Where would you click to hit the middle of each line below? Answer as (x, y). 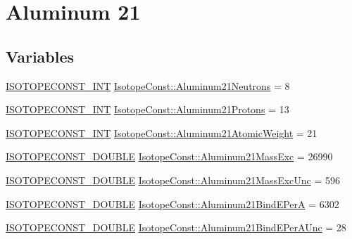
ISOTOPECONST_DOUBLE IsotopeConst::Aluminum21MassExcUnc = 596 (173, 180)
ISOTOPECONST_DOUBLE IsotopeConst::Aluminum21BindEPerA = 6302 (172, 204)
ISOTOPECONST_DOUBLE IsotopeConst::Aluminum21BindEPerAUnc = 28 (176, 227)
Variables (40, 56)
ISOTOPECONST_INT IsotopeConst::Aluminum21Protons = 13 (147, 109)
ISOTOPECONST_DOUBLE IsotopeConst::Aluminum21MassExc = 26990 (169, 156)
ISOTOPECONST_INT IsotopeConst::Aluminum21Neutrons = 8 (148, 85)
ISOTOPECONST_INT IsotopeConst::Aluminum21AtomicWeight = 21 (162, 133)
